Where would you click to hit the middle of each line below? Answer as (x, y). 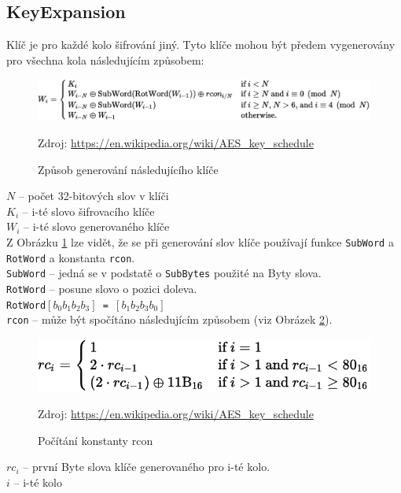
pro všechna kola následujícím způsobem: (105, 59)
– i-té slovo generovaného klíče (97, 226)
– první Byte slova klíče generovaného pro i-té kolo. (147, 467)
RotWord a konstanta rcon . (71, 257)
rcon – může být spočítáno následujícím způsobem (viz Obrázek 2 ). (169, 319)
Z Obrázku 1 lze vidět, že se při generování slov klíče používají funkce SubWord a (200, 241)
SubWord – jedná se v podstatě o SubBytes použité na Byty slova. (164, 273)
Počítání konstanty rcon (96, 440)
